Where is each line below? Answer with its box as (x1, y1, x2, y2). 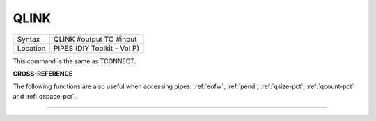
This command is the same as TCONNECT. (13, 56, 136, 65)
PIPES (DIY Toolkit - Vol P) (53, 43, 140, 53)
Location (17, 43, 46, 53)
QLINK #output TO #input (53, 34, 137, 44)
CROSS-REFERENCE (13, 70, 73, 78)
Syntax (17, 34, 40, 44)
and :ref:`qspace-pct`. (13, 92, 77, 100)
